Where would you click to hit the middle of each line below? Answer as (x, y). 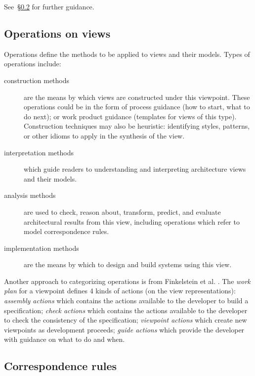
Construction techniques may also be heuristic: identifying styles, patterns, (137, 126)
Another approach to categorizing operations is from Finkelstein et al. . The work (127, 281)
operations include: (33, 64)
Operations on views (57, 33)
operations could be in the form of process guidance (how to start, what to (137, 107)
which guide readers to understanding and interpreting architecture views (135, 169)
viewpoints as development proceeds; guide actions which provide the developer (124, 329)
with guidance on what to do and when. (64, 339)
